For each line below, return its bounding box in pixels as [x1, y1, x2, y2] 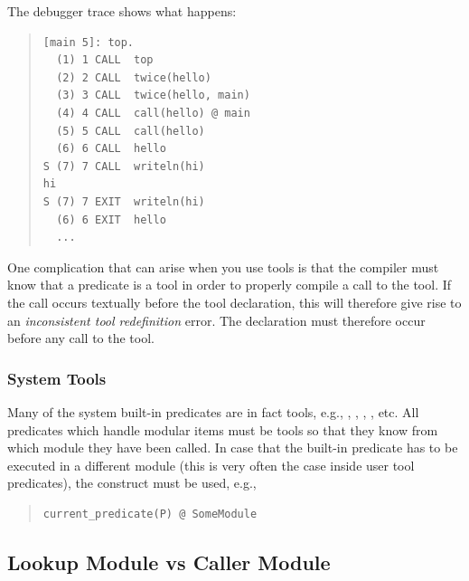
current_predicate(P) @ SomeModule [42, 507, 258, 520]
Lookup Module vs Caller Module [7, 548, 331, 576]
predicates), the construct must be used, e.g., [7, 473, 257, 492]
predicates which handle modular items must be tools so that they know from [7, 420, 438, 439]
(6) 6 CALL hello [56, 142, 166, 156]
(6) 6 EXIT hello [56, 213, 166, 226]
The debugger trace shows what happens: [7, 2, 237, 20]
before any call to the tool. [7, 329, 155, 348]
